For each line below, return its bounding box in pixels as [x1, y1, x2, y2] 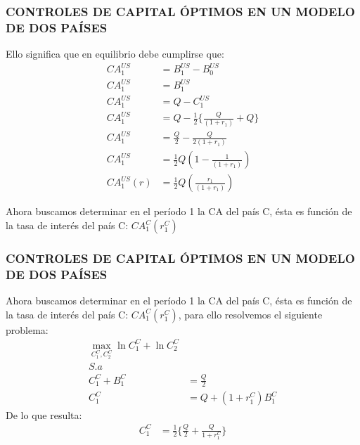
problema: [6, 322, 49, 337]
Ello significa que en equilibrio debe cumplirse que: [6, 46, 224, 61]
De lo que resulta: [6, 407, 82, 422]
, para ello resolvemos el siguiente [178, 307, 323, 321]
